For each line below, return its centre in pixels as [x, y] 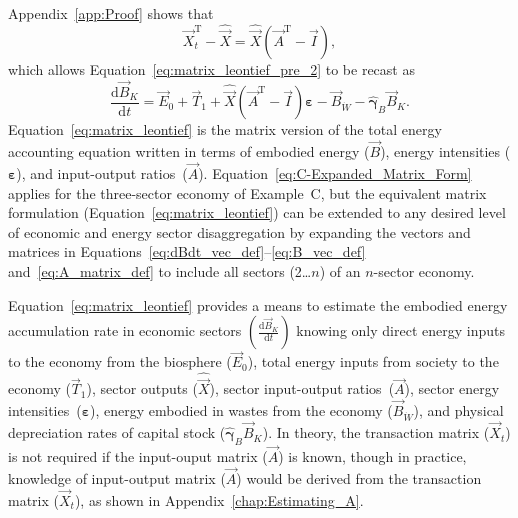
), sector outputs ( [142, 388]
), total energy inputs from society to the [373, 361]
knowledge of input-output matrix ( [117, 477]
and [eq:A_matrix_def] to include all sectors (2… [160, 270]
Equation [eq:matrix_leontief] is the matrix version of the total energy [225, 129]
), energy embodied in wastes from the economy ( [241, 410]
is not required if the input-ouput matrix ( [138, 456]
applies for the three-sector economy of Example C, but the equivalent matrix [247, 192]
